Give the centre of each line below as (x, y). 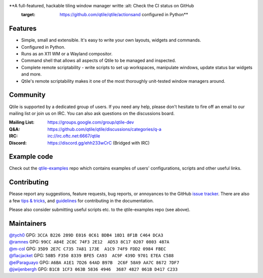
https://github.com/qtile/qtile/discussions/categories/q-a (104, 129)
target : (28, 15)
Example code (31, 157)
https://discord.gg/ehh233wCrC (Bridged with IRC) (99, 143)
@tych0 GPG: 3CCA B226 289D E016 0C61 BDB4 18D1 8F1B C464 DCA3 (86, 235)
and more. (31, 74)
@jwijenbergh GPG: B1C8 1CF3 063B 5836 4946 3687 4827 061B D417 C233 (93, 269)
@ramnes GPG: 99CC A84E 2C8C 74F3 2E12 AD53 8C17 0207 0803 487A (89, 242)
